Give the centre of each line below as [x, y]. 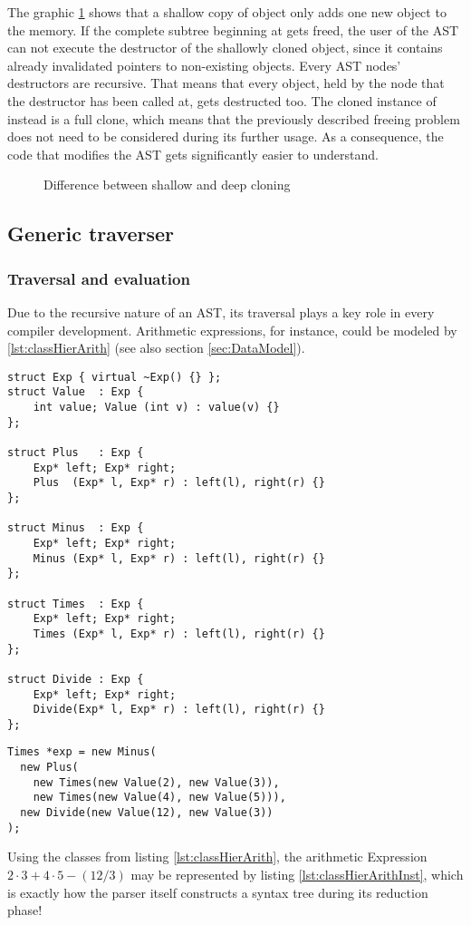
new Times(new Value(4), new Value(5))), [159, 798]
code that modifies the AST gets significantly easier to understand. [193, 154]
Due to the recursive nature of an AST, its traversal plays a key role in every [221, 312]
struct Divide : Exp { [76, 679]
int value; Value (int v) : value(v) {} [156, 408]
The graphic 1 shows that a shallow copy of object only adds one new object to [227, 12]
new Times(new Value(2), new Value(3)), [156, 782]
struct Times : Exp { [76, 604]
